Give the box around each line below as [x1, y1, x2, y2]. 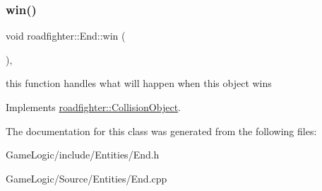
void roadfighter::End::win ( [6, 28, 126, 43]
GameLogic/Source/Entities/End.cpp [6, 170, 167, 185]
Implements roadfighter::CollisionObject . [6, 100, 181, 114]
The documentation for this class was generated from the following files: [6, 123, 317, 138]
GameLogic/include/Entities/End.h [6, 147, 160, 162]
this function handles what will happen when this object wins [6, 76, 272, 91]
